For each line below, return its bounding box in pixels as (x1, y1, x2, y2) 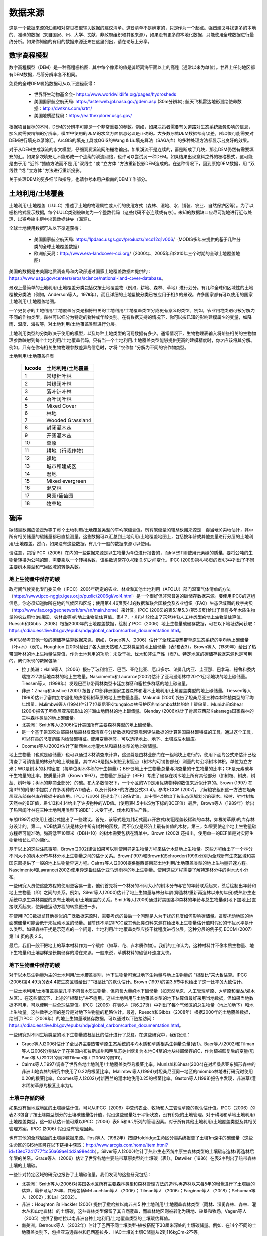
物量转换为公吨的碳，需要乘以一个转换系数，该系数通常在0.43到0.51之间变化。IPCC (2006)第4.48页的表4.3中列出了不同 (9, 557, 254, 563)
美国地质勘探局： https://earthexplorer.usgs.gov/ (34, 112, 132, 118)
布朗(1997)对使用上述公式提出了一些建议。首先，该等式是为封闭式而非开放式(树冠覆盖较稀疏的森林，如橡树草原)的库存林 (9, 816, 255, 822)
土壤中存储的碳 (9, 1095, 45, 1102)
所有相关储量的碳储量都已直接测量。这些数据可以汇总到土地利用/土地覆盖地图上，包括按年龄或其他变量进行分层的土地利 (9, 534, 254, 540)
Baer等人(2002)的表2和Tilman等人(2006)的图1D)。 (21, 1055, 126, 1060)
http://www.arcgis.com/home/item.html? (86, 1142, 168, 1148)
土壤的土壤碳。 (9, 1162, 40, 1168)
